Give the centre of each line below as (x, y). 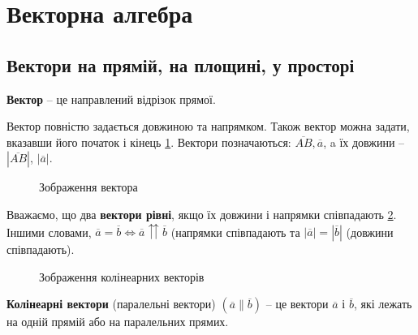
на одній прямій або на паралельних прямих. (118, 322)
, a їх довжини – (364, 142)
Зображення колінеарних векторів (122, 276)
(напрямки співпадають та (235, 232)
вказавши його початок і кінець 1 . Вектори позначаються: (149, 142)
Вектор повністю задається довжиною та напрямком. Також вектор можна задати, (208, 126)
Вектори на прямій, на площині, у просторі (181, 64)
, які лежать (383, 304)
